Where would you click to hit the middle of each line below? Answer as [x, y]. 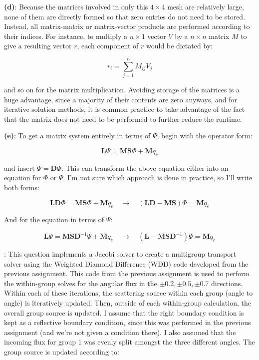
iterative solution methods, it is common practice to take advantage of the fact [125, 109]
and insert [19, 168]
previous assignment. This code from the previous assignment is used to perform [127, 273]
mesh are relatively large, [206, 6]
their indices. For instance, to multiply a [66, 36]
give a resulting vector [38, 46]
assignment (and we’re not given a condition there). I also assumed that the [120, 332]
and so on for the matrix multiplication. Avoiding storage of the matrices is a [122, 90]
